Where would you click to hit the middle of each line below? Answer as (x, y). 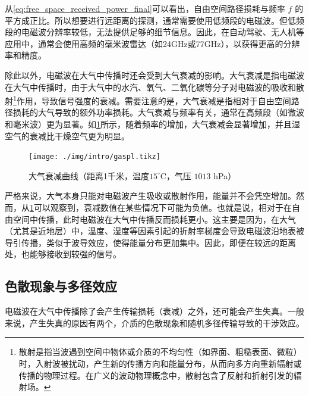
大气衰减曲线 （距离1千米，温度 (89, 175)
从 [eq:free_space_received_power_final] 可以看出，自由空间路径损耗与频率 (145, 8)
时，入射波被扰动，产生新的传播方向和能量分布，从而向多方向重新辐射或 (160, 363)
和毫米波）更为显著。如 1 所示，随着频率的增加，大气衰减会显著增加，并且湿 (152, 124)
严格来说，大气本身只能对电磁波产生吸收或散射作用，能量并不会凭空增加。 (150, 196)
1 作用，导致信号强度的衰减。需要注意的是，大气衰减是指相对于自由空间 (152, 100)
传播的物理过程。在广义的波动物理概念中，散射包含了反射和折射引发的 (156, 375)
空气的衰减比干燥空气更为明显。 (67, 135)
